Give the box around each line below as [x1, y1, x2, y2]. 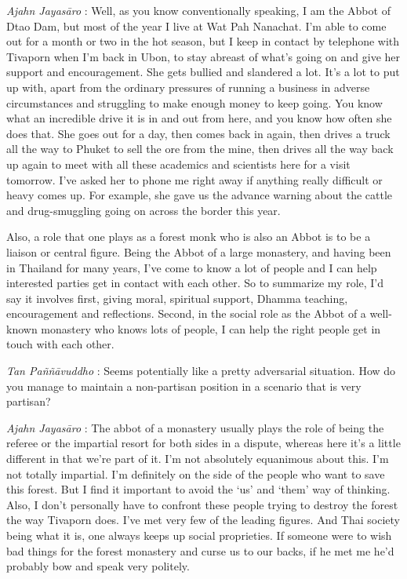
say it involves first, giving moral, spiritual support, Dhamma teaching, [6, 289, 348, 306]
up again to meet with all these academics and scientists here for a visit [6, 155, 351, 172]
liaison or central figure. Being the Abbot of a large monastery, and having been [6, 243, 391, 260]
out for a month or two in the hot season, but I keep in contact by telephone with [6, 33, 400, 49]
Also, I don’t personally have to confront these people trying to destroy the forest [6, 496, 398, 512]
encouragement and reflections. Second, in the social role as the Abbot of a [6, 305, 366, 322]
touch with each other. [6, 336, 114, 352]
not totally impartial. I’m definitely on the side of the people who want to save [6, 465, 385, 482]
